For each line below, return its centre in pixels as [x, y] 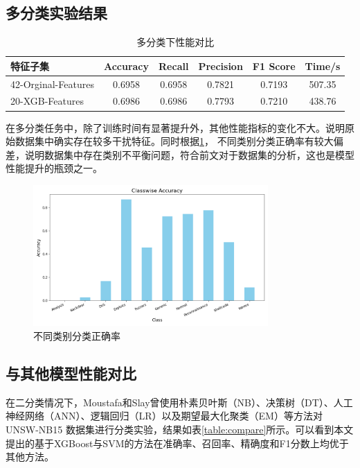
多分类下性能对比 [175, 42]
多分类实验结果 [56, 13]
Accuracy [126, 66]
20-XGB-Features [47, 101]
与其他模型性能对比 [71, 373]
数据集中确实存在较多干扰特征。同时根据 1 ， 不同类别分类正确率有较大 [174, 141]
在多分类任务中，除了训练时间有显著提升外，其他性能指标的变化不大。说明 [175, 127]
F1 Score [274, 66]
